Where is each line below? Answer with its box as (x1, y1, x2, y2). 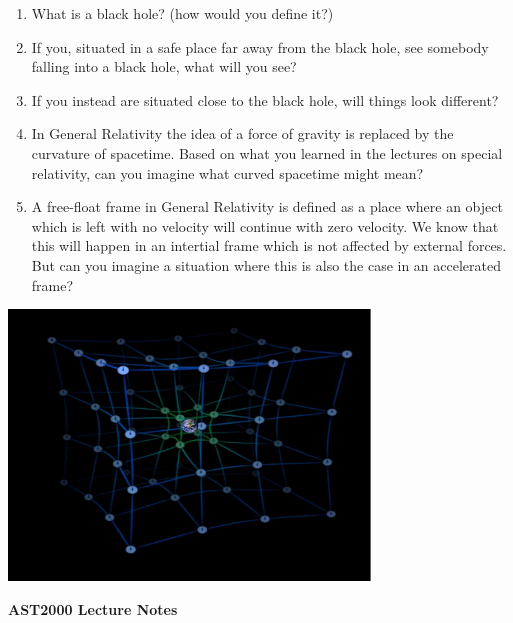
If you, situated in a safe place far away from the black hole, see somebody (31, 36, 489, 57)
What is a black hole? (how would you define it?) (31, 3, 334, 23)
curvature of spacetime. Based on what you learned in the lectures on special (31, 142, 503, 163)
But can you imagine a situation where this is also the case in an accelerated (31, 254, 502, 275)
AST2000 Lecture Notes (8, 598, 178, 619)
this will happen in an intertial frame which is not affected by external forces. (31, 235, 507, 256)
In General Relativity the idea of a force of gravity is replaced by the (31, 123, 454, 144)
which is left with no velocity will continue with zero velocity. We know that (31, 215, 499, 236)
